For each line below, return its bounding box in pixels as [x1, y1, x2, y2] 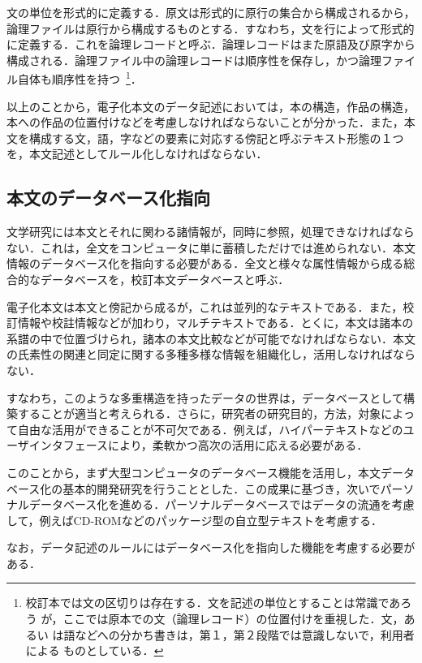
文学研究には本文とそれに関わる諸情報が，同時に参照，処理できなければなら [6, 223, 415, 240]
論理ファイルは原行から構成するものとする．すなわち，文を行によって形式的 [6, 19, 415, 37]
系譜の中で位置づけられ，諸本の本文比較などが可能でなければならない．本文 [6, 329, 416, 347]
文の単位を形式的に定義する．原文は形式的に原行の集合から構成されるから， [6, 4, 416, 20]
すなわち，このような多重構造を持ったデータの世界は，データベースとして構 [6, 389, 415, 406]
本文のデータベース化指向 [6, 185, 210, 210]
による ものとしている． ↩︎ [25, 642, 164, 659]
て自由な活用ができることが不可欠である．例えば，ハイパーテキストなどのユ [6, 420, 415, 437]
